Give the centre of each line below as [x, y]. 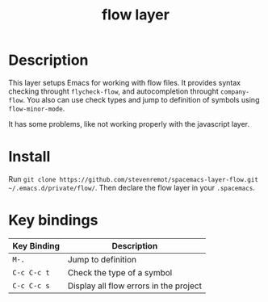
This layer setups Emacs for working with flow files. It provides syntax [125, 82]
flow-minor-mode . [37, 108]
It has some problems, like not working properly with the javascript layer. [129, 124]
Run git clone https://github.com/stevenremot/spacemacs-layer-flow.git [133, 178]
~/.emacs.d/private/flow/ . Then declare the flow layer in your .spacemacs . [132, 187]
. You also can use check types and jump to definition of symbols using [141, 99]
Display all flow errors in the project [134, 286]
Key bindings [53, 220]
